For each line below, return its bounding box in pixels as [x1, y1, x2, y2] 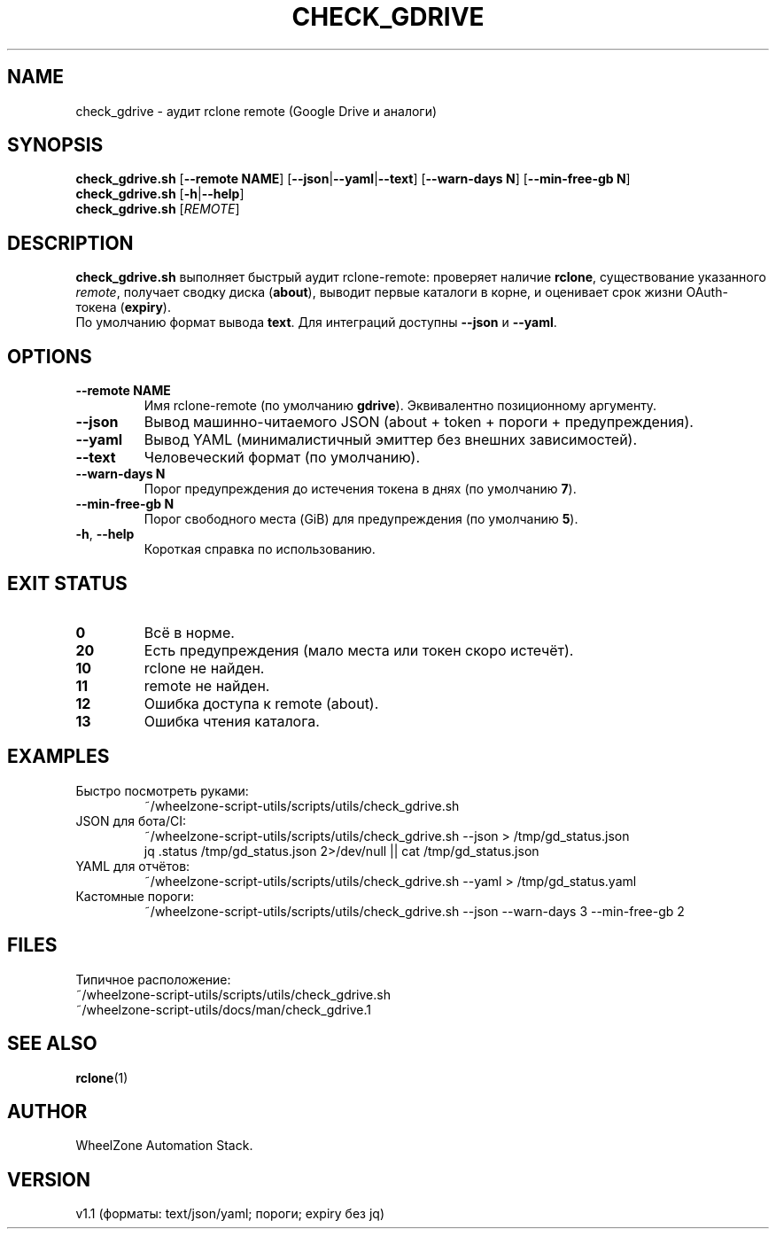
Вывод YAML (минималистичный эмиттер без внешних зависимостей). [144, 431, 638, 449]
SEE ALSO [7, 1032, 97, 1055]
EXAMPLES [7, 745, 110, 768]
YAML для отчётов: [75, 858, 190, 874]
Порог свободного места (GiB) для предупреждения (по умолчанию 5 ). [144, 511, 578, 527]
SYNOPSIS [7, 134, 104, 157]
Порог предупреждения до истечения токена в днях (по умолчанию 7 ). [144, 481, 577, 497]
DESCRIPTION [7, 231, 134, 254]
